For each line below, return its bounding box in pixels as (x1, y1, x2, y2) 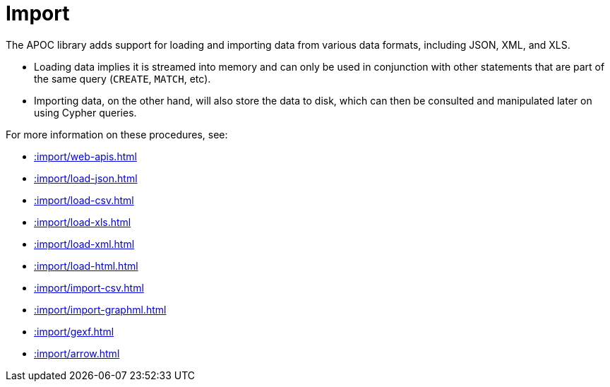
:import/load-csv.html (34, 194, 134, 206)
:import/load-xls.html (34, 215, 131, 228)
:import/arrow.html (34, 347, 120, 359)
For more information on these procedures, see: (6, 128, 228, 141)
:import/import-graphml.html (34, 303, 167, 316)
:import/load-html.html (34, 259, 138, 272)
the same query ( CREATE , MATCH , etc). (34, 72, 211, 85)
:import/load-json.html (34, 172, 138, 184)
